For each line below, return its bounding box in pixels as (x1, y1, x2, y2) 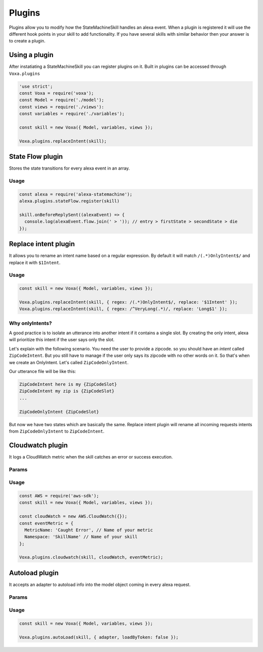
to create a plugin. (9, 38, 46, 44)
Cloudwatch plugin (9, 441, 68, 449)
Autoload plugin (9, 568, 59, 577)
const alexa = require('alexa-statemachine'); (19, 191, 132, 197)
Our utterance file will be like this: (9, 369, 76, 374)
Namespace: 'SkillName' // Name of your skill (24, 534, 138, 540)
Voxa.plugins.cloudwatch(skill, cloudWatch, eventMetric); (19, 555, 163, 560)
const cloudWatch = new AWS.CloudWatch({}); (19, 514, 128, 519)
